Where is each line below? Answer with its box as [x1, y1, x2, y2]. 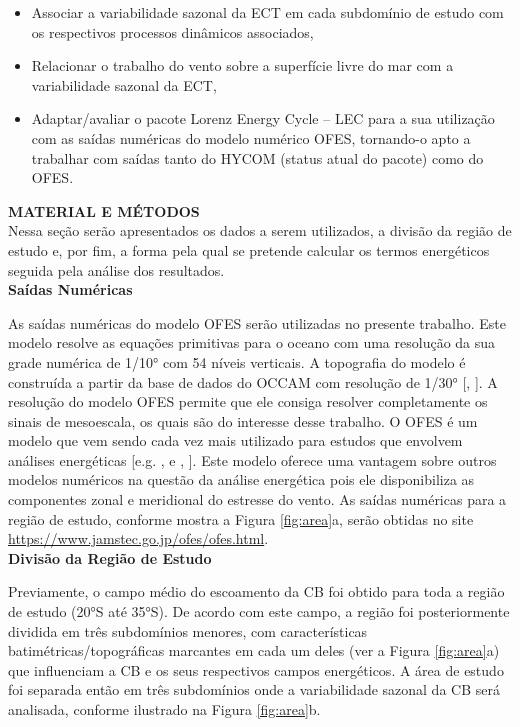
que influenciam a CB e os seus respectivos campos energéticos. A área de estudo [8, 659, 504, 680]
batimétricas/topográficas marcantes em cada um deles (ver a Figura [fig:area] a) [8, 640, 500, 661]
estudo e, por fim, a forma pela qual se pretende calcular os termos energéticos [8, 239, 490, 260]
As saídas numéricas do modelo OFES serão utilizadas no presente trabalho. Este [8, 312, 506, 333]
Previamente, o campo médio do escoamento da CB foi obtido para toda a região [8, 581, 505, 602]
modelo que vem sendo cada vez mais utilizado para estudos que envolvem [8, 430, 463, 451]
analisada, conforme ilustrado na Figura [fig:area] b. [8, 699, 321, 719]
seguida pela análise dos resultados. [8, 259, 225, 280]
